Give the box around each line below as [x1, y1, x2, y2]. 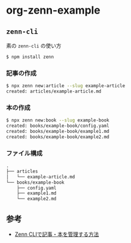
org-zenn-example [6, 4, 100, 17]
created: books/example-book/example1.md [6, 128, 110, 134]
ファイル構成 [6, 149, 43, 157]
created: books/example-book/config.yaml [6, 123, 110, 129]
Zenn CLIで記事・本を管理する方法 [14, 231, 99, 238]
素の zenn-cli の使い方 [6, 42, 62, 49]
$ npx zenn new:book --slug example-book [6, 117, 110, 123]
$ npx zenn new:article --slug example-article [6, 83, 126, 89]
